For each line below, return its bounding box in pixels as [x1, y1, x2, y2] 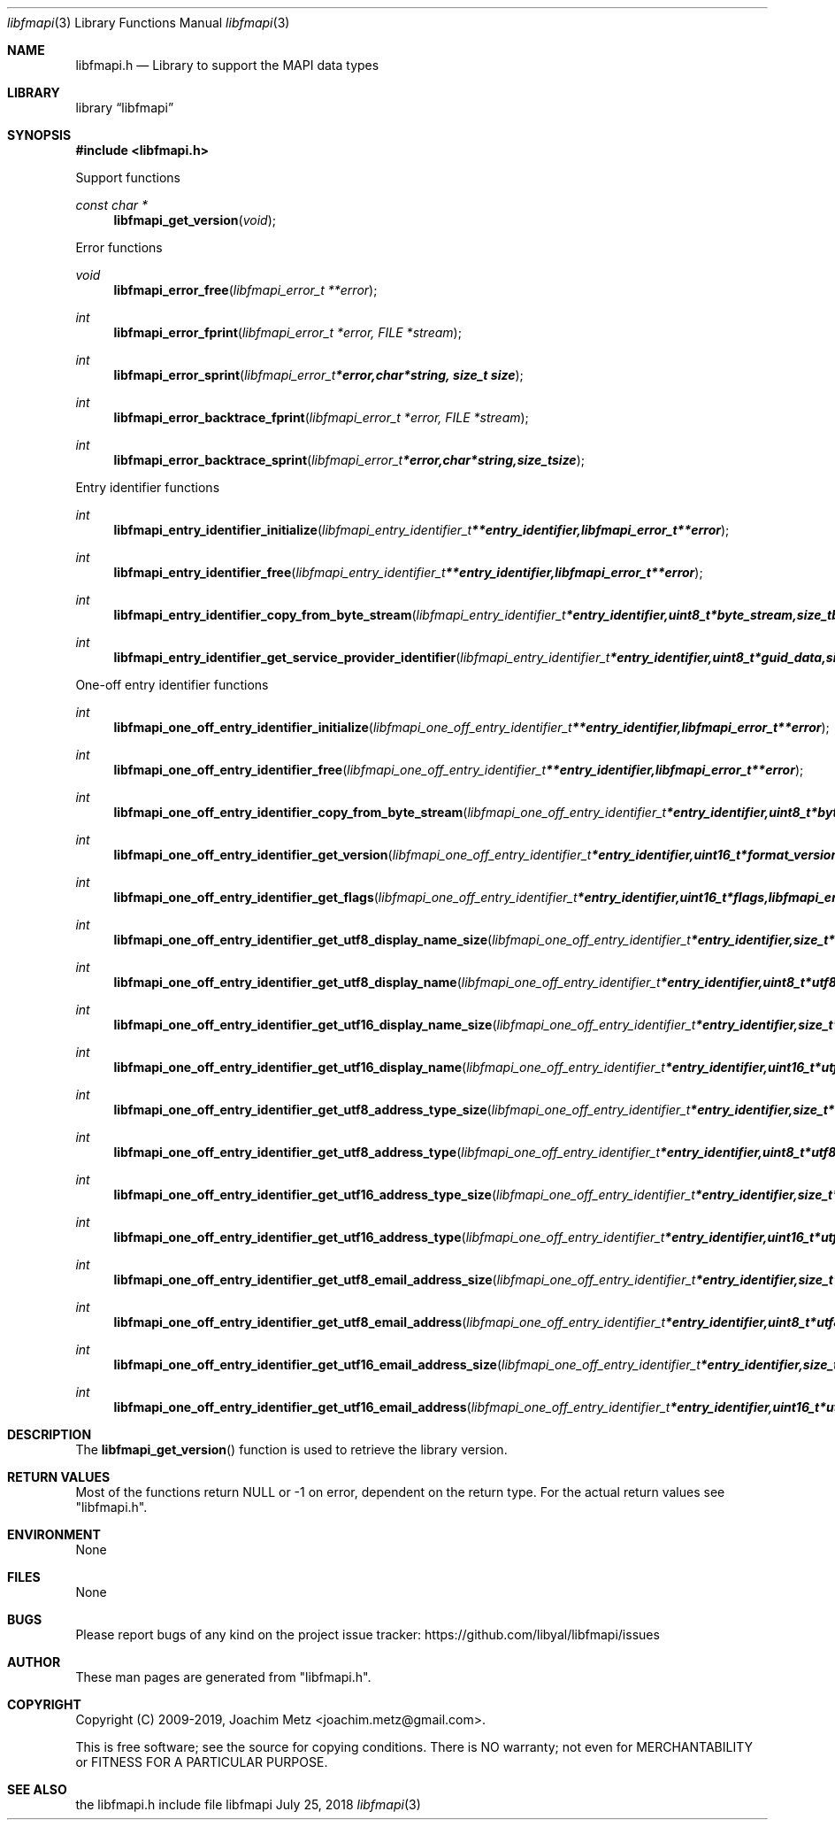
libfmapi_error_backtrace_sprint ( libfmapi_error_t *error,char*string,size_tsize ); [113, 452, 585, 467]
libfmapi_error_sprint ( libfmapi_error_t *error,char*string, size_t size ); [113, 367, 524, 382]
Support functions [75, 170, 180, 185]
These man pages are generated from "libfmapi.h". [75, 1669, 372, 1684]
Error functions [75, 240, 163, 255]
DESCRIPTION [7, 1427, 92, 1442]
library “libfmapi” [75, 100, 174, 115]
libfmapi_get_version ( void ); [113, 212, 276, 227]
